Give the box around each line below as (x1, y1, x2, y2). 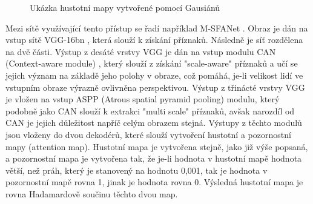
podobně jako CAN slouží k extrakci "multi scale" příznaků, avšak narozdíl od (5, 104, 295, 117)
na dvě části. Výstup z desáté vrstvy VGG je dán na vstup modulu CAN (5, 45, 276, 58)
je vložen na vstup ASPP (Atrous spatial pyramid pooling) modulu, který (5, 93, 280, 105)
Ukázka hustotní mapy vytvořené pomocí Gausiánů (30, 1, 220, 13)
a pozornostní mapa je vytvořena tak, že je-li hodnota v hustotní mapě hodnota (5, 152, 302, 165)
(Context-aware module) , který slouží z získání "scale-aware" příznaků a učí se (5, 57, 298, 70)
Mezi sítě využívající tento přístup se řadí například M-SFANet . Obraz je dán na (5, 21, 308, 34)
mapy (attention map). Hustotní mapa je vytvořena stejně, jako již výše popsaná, (5, 140, 308, 153)
